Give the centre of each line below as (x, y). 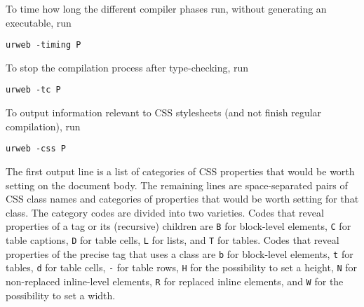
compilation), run (43, 126)
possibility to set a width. (61, 295)
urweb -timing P (43, 45)
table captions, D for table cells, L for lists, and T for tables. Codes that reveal (173, 239)
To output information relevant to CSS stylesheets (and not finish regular (164, 112)
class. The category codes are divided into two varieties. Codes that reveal (165, 212)
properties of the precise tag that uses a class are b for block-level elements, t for (180, 253)
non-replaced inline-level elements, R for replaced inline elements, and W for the (175, 281)
